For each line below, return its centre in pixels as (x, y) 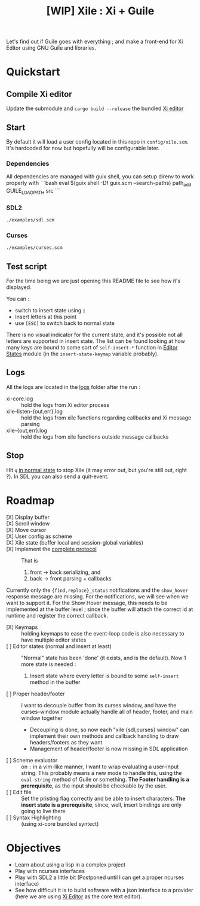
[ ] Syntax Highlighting (34, 817)
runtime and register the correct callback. (57, 615)
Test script (27, 267)
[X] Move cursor (26, 530)
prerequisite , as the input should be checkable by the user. (94, 786)
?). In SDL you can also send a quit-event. (58, 476)
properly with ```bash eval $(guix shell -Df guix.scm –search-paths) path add (99, 184)
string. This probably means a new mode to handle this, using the (101, 773)
